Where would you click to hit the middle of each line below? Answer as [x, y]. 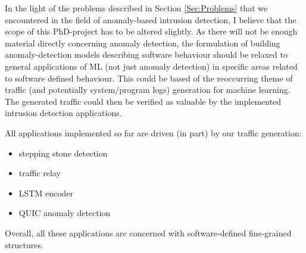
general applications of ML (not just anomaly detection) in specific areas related [151, 66]
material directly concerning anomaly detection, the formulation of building [143, 43]
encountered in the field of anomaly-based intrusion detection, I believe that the [151, 19]
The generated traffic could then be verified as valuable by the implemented [143, 101]
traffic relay [40, 173]
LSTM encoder [46, 193]
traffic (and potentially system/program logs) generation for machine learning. [148, 90]
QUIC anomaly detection [65, 213]
